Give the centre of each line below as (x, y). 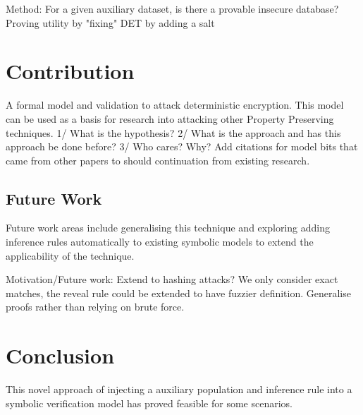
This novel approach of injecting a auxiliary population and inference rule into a (179, 389)
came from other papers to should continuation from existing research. (158, 160)
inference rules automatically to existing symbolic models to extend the (160, 242)
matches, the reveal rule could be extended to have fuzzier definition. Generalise (178, 293)
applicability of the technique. (70, 255)
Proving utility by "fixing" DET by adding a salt (110, 22)
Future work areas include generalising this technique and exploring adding (168, 228)
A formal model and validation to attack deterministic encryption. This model (175, 105)
